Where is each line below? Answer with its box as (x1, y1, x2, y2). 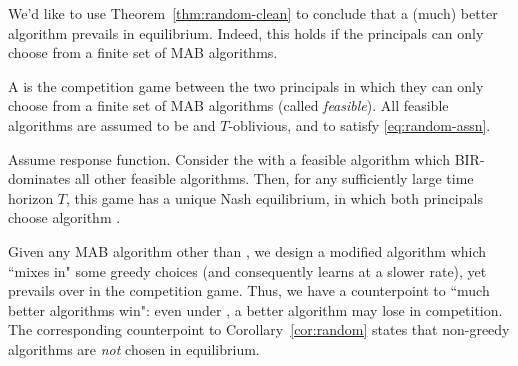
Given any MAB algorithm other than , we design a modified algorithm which (8, 240, 487, 261)
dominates (8, 168, 71, 189)
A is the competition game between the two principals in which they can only (8, 75, 484, 96)
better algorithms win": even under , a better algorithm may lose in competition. (8, 299, 503, 320)
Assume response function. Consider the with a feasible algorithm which (8, 148, 450, 169)
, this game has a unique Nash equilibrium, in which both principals (66, 187, 483, 208)
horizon (8, 187, 54, 208)
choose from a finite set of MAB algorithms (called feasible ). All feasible (8, 95, 449, 116)
